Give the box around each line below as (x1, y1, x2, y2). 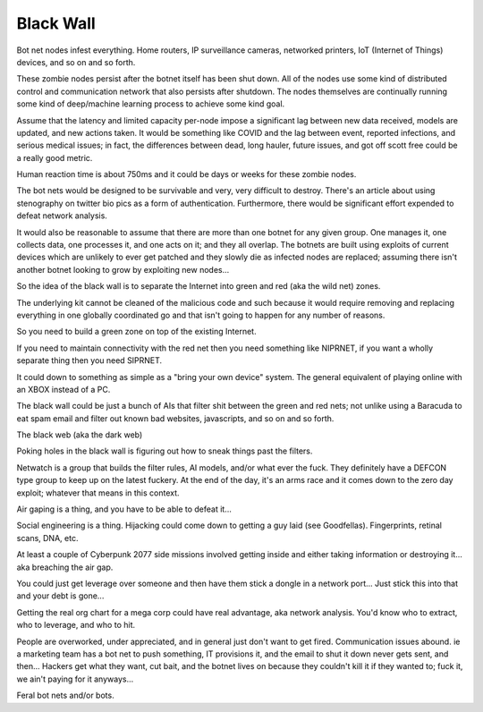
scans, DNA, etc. (16, 532, 79, 543)
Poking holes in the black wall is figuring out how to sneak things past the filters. (16, 445, 313, 456)
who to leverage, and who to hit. (16, 620, 136, 631)
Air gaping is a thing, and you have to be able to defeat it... (16, 504, 233, 514)
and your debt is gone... (16, 590, 105, 601)
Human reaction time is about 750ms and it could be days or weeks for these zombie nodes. (16, 169, 357, 180)
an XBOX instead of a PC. (16, 384, 111, 394)
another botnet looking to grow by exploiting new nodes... (16, 264, 230, 275)
